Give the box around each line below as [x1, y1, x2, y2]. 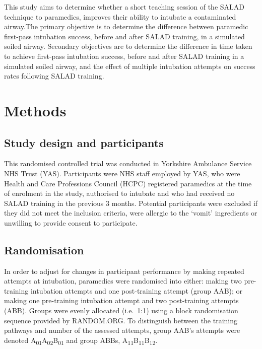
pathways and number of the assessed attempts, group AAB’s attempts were [4, 325, 240, 335]
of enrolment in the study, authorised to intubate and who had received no [4, 188, 235, 198]
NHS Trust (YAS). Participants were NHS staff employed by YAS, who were [4, 168, 240, 178]
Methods [4, 100, 67, 120]
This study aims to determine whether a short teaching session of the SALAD [4, 2, 245, 12]
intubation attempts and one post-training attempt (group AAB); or [30, 285, 243, 296]
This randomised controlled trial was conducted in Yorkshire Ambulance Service [4, 158, 252, 169]
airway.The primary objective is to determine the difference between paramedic [4, 21, 248, 32]
